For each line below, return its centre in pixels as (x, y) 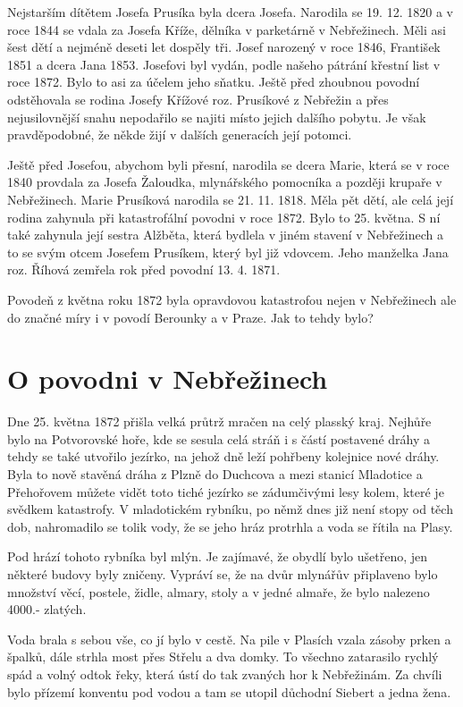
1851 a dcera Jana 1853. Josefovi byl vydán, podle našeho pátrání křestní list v (224, 64)
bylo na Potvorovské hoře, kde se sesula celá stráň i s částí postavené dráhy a (219, 438)
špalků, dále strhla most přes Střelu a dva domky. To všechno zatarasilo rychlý (223, 656)
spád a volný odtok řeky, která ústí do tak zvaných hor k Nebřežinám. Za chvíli (225, 673)
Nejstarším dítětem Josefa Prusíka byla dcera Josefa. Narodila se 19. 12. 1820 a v (230, 12)
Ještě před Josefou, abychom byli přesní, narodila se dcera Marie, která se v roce (228, 164)
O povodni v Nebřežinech (168, 379)
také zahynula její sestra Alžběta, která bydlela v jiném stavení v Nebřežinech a (225, 235)
